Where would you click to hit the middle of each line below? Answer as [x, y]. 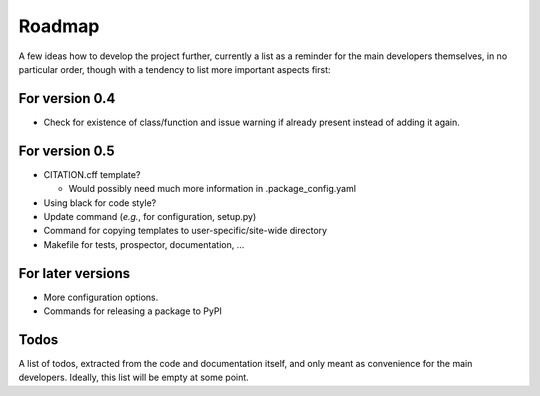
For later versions [74, 273]
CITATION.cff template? [92, 174]
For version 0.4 [67, 98]
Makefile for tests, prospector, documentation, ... [144, 244]
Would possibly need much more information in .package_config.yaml [212, 189]
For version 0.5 [66, 150]
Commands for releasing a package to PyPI [132, 311]
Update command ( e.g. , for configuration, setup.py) [150, 216]
